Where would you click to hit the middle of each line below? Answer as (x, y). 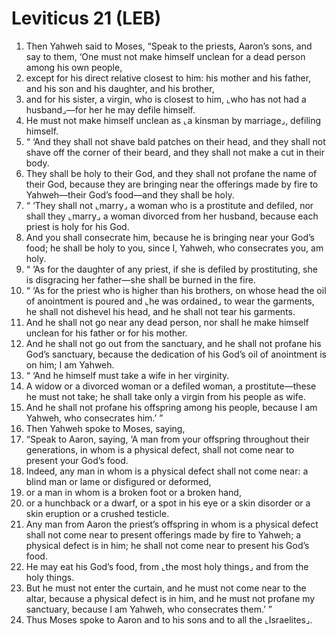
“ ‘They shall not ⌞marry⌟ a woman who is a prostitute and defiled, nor (169, 205)
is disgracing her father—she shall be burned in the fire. (140, 279)
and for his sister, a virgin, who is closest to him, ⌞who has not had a (166, 99)
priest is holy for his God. (77, 226)
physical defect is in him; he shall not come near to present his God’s (167, 545)
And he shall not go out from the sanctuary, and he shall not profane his (173, 343)
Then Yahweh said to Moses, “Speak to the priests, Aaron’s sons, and (169, 46)
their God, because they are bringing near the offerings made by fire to (172, 184)
